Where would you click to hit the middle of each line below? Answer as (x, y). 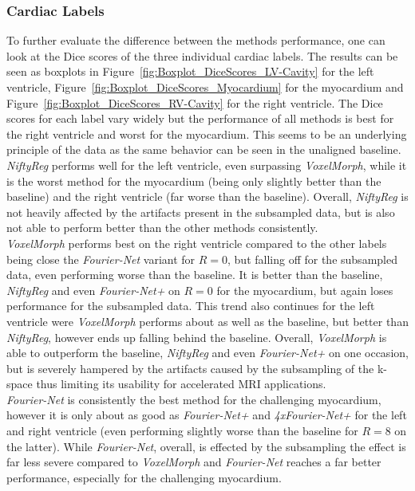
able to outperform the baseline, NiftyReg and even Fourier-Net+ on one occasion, (207, 353)
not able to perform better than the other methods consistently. (162, 228)
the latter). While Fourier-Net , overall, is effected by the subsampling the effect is (206, 446)
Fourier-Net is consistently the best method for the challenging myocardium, (194, 399)
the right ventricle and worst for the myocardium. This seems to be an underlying (207, 134)
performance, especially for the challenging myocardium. (144, 477)
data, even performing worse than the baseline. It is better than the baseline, (195, 275)
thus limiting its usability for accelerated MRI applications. (181, 384)
